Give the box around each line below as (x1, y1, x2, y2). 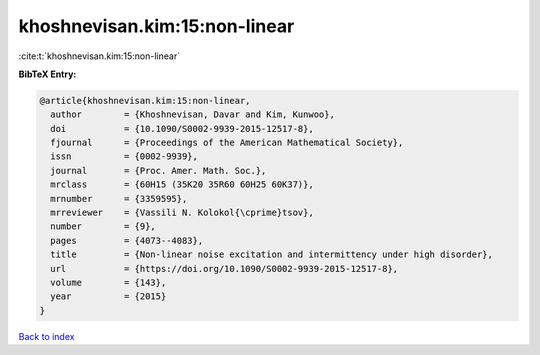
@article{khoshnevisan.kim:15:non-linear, (39, 95, 251, 106)
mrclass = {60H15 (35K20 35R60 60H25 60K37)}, (50, 179, 314, 190)
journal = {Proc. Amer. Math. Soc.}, (50, 165, 267, 176)
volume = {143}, (50, 277, 167, 288)
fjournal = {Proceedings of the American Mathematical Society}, (50, 137, 404, 149)
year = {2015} (50, 291, 167, 302)
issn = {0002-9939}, (50, 151, 199, 162)
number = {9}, (50, 221, 157, 232)
